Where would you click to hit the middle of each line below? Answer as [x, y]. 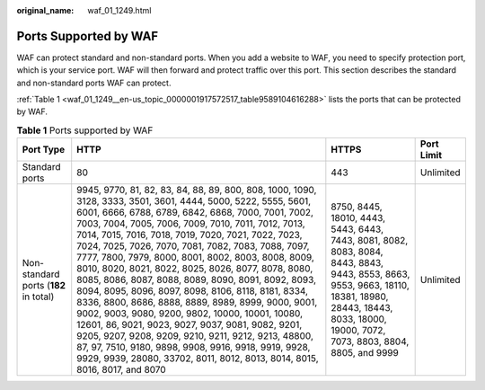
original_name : [45, 10]
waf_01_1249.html [119, 10]
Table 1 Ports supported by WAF [85, 130]
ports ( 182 [44, 286]
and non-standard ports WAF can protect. [94, 83]
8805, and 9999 [365, 353]
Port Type [44, 150]
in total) [38, 297]
